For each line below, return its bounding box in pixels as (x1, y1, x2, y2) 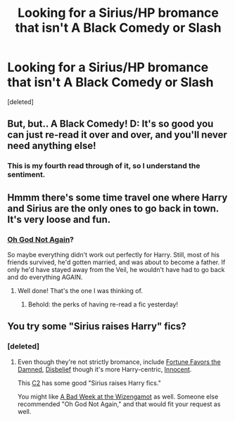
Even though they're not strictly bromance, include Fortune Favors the (17, 357, 221, 366)
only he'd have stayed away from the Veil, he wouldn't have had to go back (7, 265, 225, 273)
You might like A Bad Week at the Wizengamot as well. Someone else (17, 392, 219, 401)
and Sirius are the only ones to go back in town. (7, 202, 220, 214)
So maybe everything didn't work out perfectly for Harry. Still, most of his (7, 250, 220, 259)
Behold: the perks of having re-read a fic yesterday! (27, 300, 178, 309)
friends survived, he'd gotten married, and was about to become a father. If (7, 258, 226, 266)
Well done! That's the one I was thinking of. (17, 286, 143, 294)
